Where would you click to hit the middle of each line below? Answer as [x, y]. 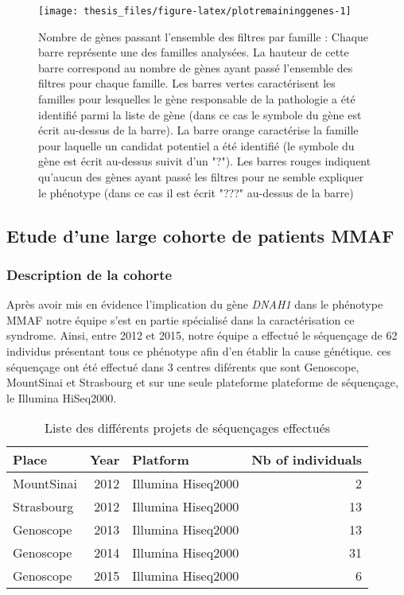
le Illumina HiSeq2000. [62, 397]
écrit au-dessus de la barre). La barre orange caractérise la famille [198, 130]
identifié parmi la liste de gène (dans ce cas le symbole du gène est [200, 114]
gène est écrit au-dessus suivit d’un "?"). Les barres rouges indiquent [205, 161]
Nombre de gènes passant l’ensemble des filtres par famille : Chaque [204, 36]
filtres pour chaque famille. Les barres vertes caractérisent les [187, 83]
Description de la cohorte [89, 274]
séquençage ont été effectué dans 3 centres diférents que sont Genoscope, [183, 366]
